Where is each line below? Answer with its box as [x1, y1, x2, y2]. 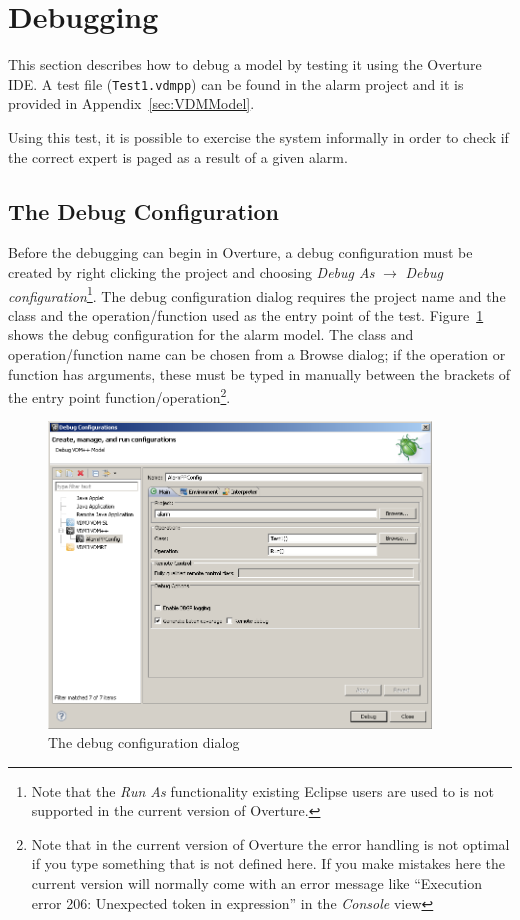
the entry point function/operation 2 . [8, 384, 231, 407]
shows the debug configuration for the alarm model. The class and [8, 324, 414, 345]
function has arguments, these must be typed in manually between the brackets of [8, 363, 511, 384]
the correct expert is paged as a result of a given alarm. [8, 146, 348, 167]
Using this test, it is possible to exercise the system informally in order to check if [8, 126, 509, 147]
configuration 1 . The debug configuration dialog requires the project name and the [8, 282, 506, 306]
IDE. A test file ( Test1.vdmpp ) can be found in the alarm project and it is [8, 73, 464, 94]
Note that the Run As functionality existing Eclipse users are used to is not [31, 780, 494, 801]
